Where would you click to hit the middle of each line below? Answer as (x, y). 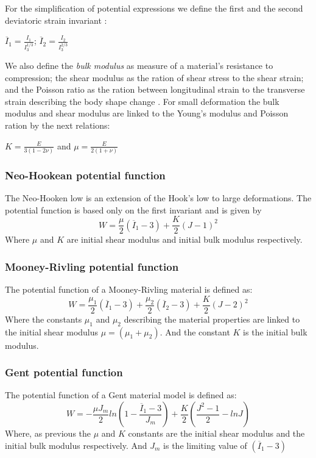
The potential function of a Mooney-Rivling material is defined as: (129, 289)
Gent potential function (64, 372)
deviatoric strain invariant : (56, 20)
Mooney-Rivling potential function (92, 266)
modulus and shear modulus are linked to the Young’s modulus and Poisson (147, 113)
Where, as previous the (48, 433)
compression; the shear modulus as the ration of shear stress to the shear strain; (154, 77)
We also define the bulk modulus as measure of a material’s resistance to (139, 66)
